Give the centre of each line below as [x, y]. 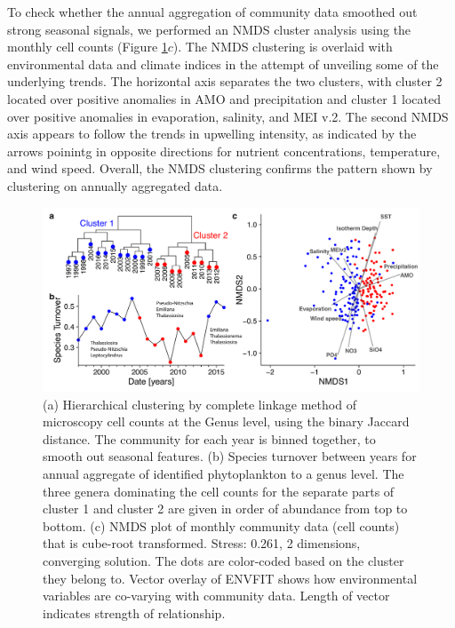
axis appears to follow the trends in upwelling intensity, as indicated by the [212, 134]
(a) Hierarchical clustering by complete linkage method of [200, 404]
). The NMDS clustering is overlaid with [283, 47]
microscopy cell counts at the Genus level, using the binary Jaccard [226, 421]
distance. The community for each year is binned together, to [209, 438]
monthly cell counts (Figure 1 [88, 47]
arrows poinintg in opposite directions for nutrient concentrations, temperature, [224, 151]
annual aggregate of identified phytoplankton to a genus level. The [224, 473]
